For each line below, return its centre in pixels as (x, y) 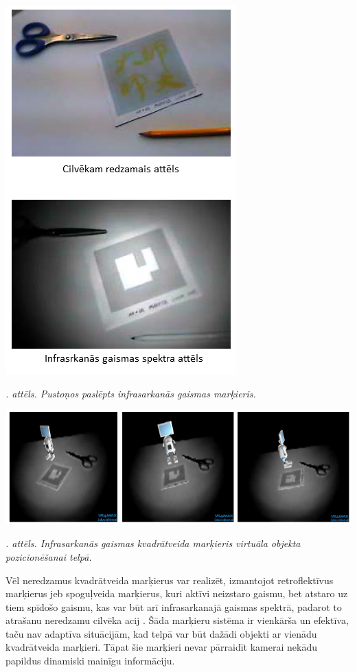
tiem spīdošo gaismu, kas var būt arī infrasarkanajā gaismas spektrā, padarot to (174, 606)
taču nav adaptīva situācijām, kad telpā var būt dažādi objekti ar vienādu (161, 633)
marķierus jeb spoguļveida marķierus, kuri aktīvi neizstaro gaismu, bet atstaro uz (177, 593)
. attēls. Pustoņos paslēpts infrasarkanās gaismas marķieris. (131, 393)
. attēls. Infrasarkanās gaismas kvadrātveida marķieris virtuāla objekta (153, 543)
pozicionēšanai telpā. (49, 556)
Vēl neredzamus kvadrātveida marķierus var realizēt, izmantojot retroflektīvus (170, 580)
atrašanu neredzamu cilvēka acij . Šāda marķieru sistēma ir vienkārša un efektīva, (177, 620)
